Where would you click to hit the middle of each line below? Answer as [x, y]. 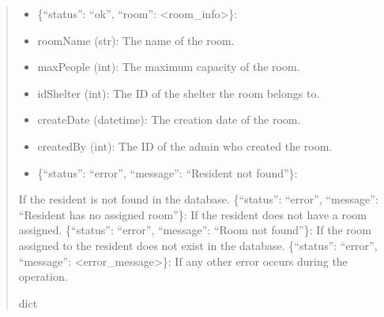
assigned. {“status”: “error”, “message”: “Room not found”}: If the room [195, 230]
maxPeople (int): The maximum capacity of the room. [169, 67]
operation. [43, 276]
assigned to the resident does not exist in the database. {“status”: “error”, [198, 245]
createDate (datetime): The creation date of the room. [169, 119]
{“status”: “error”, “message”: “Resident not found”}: [168, 172]
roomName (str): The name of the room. [136, 40]
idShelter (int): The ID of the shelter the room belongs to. [179, 93]
